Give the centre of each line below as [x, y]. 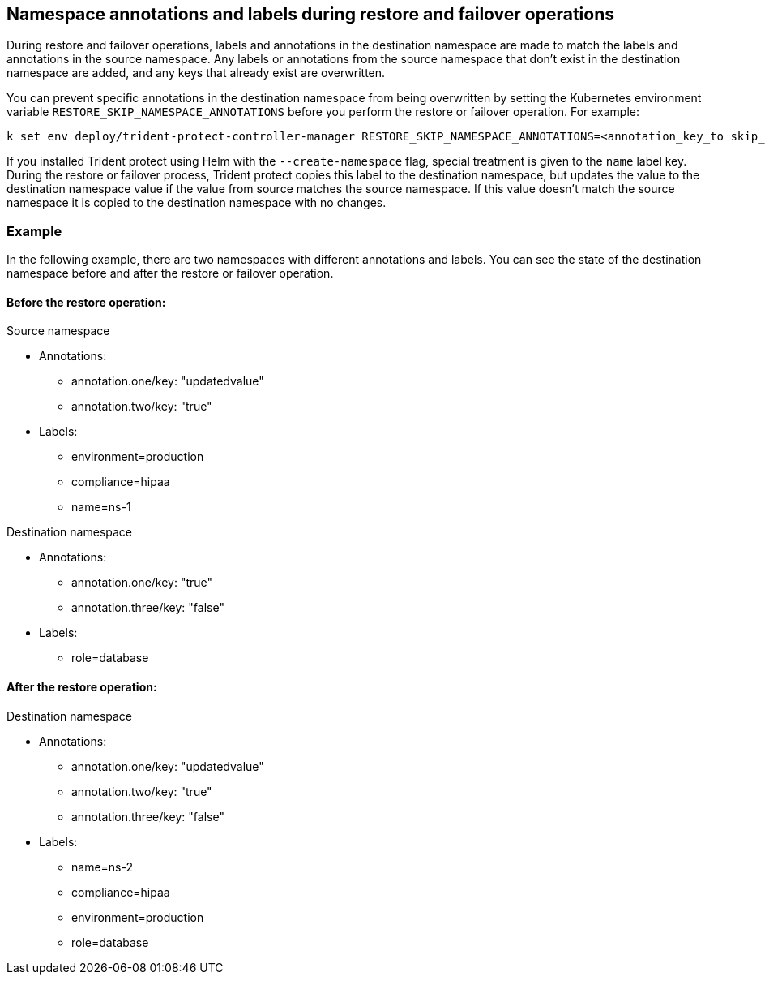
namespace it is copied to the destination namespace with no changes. [197, 203]
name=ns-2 [102, 867]
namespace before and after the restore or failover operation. [170, 273]
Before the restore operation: [86, 302]
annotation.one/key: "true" [142, 583]
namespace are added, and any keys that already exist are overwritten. [196, 73]
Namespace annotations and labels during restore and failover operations [310, 14]
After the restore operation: [82, 687]
